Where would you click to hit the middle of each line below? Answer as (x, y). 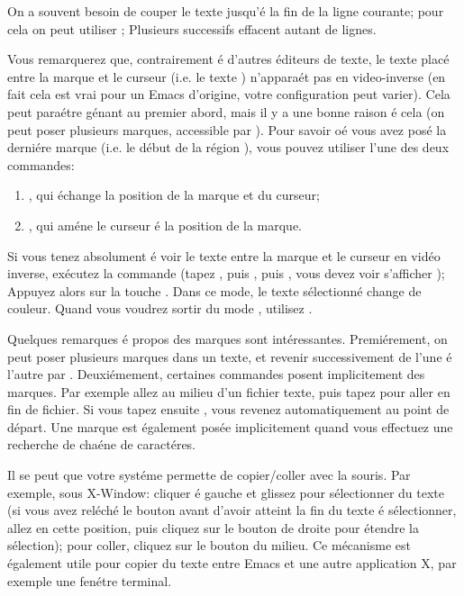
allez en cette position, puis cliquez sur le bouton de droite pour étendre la (213, 527)
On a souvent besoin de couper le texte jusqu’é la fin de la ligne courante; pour (226, 11)
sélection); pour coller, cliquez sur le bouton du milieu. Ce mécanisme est (209, 545)
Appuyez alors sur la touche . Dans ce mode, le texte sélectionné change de (214, 290)
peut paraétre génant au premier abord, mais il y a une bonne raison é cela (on (226, 111)
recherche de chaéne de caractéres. (102, 444)
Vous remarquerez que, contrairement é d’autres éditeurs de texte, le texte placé (228, 59)
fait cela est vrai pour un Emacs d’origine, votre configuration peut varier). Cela (229, 94)
